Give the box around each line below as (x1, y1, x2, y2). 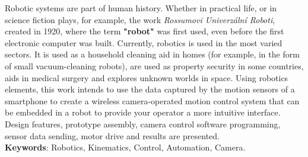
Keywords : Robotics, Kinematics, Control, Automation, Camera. (5, 141, 246, 153)
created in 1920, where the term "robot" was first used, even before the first (5, 25, 284, 37)
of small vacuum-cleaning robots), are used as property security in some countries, (5, 59, 304, 72)
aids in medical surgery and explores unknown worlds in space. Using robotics (5, 71, 288, 84)
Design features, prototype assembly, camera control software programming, (5, 117, 281, 130)
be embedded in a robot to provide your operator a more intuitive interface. (5, 106, 281, 118)
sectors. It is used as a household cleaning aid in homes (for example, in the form (5, 48, 300, 60)
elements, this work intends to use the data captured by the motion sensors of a (5, 83, 295, 95)
